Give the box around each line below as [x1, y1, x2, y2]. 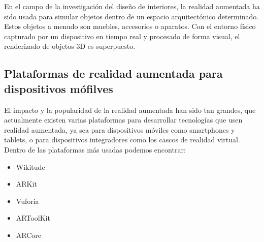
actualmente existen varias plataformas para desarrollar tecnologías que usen [4, 114, 243, 125]
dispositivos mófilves [4, 80, 113, 96]
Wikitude [16, 161, 45, 172]
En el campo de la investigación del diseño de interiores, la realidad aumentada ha [4, 1, 260, 11]
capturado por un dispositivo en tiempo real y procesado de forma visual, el [4, 31, 240, 41]
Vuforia [16, 195, 39, 206]
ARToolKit [16, 213, 50, 223]
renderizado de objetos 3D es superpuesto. [4, 41, 136, 51]
